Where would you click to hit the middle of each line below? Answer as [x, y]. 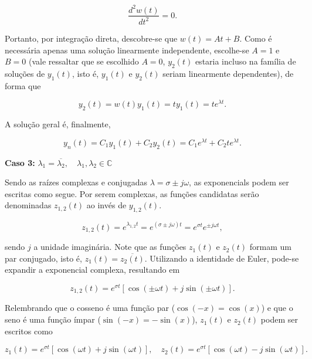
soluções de [25, 73]
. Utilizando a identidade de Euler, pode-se [222, 258]
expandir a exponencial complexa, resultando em [92, 270]
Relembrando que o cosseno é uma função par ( [90, 308]
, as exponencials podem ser [239, 182]
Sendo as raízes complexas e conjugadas [76, 182]
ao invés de [106, 205]
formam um [270, 247]
